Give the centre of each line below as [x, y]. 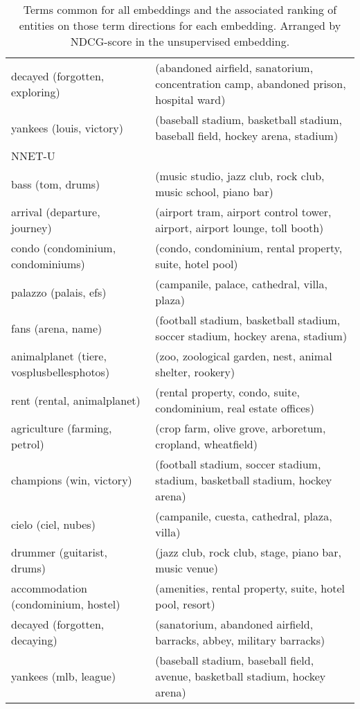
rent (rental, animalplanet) [76, 400]
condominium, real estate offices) [235, 408]
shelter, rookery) [195, 372]
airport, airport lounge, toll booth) [240, 228]
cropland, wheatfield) [206, 444]
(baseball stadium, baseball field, [235, 660]
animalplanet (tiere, [59, 356]
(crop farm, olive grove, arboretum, [241, 428]
